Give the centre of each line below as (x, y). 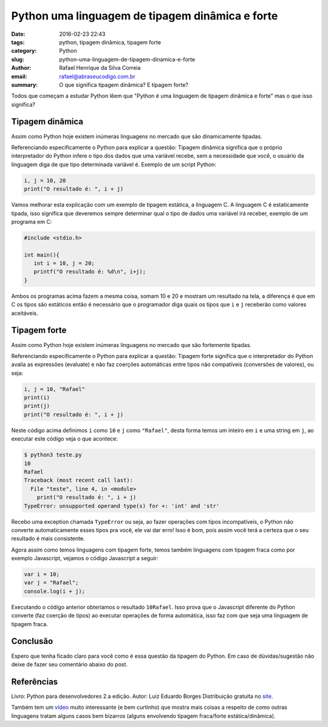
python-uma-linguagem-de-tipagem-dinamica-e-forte (127, 59)
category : (24, 51)
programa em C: (32, 221)
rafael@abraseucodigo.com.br (97, 76)
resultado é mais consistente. (48, 539)
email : (19, 76)
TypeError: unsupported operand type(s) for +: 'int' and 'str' (122, 506)
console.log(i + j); (54, 591)
